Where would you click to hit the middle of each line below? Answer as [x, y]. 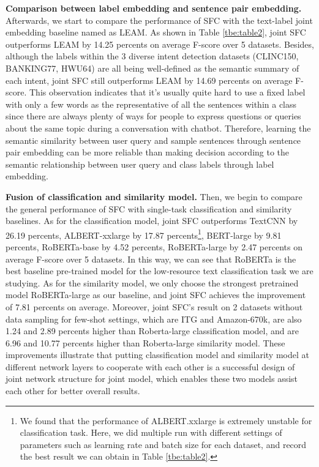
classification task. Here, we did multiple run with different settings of [151, 432]
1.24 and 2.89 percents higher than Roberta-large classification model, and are [152, 331]
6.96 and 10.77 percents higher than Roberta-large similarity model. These [145, 342]
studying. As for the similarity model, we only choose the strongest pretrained [152, 282]
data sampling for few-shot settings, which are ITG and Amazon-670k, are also [154, 319]
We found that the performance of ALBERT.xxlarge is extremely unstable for [166, 420]
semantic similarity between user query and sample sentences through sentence [153, 140]
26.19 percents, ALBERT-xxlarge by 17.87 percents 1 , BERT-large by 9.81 [144, 234]
